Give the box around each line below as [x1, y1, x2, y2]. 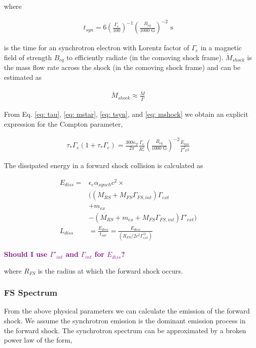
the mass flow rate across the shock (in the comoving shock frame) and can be [4, 62, 241, 72]
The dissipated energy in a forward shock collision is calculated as [4, 160, 203, 171]
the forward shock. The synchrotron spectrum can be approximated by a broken [4, 325, 246, 335]
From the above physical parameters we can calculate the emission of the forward [4, 306, 250, 316]
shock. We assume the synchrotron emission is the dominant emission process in [4, 315, 246, 326]
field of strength [4, 52, 52, 62]
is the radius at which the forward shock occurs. [37, 265, 183, 276]
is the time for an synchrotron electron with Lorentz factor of [4, 42, 189, 53]
